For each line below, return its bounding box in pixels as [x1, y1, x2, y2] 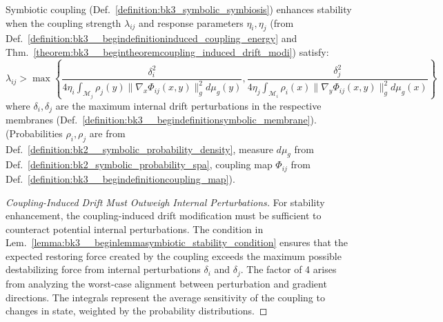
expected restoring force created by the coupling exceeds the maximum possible [6, 248, 342, 263]
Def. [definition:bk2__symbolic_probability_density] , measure [6, 141, 273, 156]
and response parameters [139, 15, 244, 30]
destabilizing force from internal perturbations [6, 262, 201, 276]
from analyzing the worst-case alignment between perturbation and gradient [6, 276, 327, 290]
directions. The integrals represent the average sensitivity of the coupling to [6, 290, 325, 304]
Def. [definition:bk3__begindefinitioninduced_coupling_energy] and [6, 31, 297, 46]
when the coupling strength [6, 15, 121, 30]
